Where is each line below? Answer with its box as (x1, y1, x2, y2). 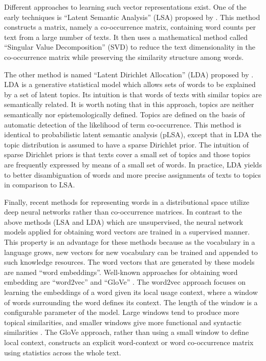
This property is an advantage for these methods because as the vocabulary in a (4, 237, 255, 247)
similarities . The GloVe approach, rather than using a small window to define (4, 327, 249, 337)
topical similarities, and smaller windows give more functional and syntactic (4, 316, 242, 327)
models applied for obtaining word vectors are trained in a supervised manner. (4, 226, 250, 237)
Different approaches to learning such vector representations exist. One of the (4, 2, 247, 12)
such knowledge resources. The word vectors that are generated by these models (4, 257, 255, 267)
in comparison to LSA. (4, 179, 75, 190)
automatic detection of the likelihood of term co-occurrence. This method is (4, 119, 241, 130)
